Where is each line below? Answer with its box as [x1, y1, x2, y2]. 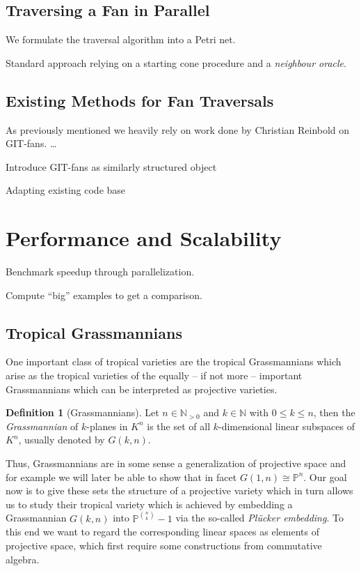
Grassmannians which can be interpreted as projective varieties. [6, 381, 278, 396]
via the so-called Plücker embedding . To [175, 510, 344, 525]
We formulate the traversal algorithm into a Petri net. [6, 32, 236, 47]
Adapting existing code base [6, 183, 126, 197]
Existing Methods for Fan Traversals [6, 89, 274, 111]
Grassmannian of [6, 418, 79, 433]
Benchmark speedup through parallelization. [6, 264, 195, 279]
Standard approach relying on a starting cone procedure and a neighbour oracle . [6, 55, 346, 70]
